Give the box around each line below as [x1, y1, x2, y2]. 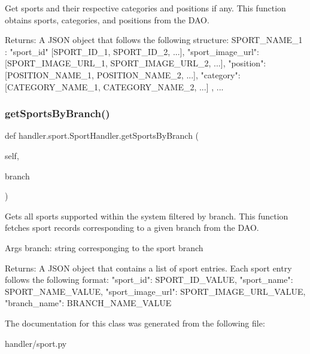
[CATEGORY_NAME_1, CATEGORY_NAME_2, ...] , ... [5, 80, 224, 93]
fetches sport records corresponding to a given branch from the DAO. [5, 221, 259, 234]
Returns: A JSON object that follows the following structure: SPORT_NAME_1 [5, 33, 303, 46]
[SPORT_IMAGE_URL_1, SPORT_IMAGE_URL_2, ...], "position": [5, 57, 266, 69]
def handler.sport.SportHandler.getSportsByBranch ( [5, 129, 199, 142]
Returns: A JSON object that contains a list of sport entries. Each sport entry [5, 261, 292, 274]
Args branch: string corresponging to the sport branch [5, 241, 203, 254]
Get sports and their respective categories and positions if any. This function [5, 2, 286, 14]
